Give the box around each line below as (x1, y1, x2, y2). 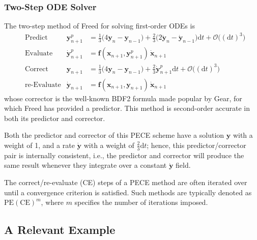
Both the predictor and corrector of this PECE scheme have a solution (4, 130, 224, 140)
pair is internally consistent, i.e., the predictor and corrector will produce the (4, 149, 244, 160)
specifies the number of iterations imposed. (74, 197, 208, 207)
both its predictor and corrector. (4, 112, 105, 123)
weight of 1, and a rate (4, 139, 75, 150)
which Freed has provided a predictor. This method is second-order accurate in (4, 103, 250, 113)
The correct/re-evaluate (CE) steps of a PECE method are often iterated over (4, 176, 247, 187)
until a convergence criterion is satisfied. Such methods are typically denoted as (4, 187, 252, 197)
